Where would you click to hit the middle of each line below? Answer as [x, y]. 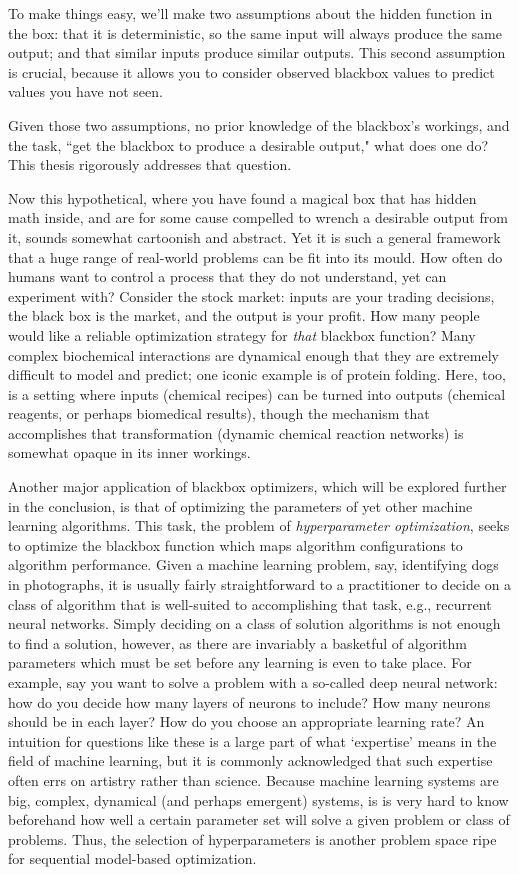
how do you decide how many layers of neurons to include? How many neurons [249, 701]
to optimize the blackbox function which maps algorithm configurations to [235, 544]
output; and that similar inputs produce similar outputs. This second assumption [257, 52]
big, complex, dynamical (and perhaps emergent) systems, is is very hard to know [258, 799]
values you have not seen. [85, 91]
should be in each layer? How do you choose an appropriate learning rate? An [246, 721]
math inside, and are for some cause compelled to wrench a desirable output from [258, 217]
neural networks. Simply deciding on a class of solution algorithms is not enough [254, 623]
